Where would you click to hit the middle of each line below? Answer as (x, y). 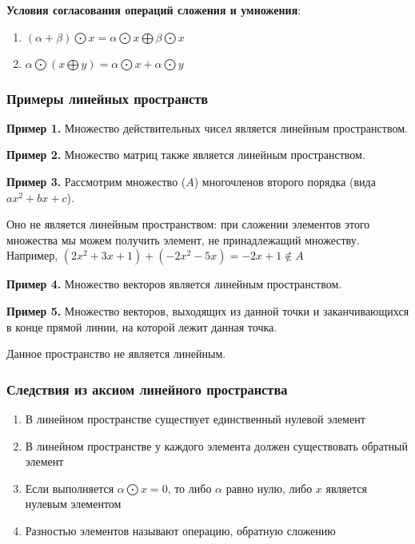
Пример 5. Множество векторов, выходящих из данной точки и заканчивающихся (208, 310)
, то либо (190, 488)
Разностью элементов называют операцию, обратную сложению (180, 530)
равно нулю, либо (269, 488)
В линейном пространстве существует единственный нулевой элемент (195, 418)
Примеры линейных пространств (108, 98)
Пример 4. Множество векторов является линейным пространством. (174, 284)
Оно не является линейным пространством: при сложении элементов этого (188, 224)
